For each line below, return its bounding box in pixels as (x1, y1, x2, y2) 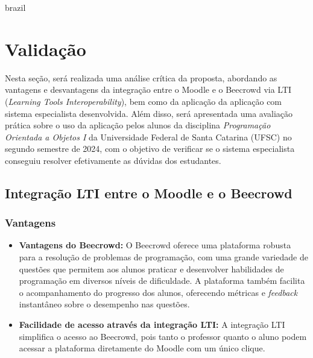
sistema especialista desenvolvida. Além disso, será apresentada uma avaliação (5, 107, 293, 119)
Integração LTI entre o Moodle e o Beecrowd (5, 183, 292, 202)
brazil (5, 1, 26, 13)
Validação (5, 36, 86, 61)
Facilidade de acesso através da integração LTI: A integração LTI (19, 318, 285, 331)
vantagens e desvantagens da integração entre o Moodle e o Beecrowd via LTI (5, 83, 292, 96)
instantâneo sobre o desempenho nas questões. (19, 298, 190, 310)
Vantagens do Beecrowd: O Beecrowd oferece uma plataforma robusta (19, 239, 291, 251)
